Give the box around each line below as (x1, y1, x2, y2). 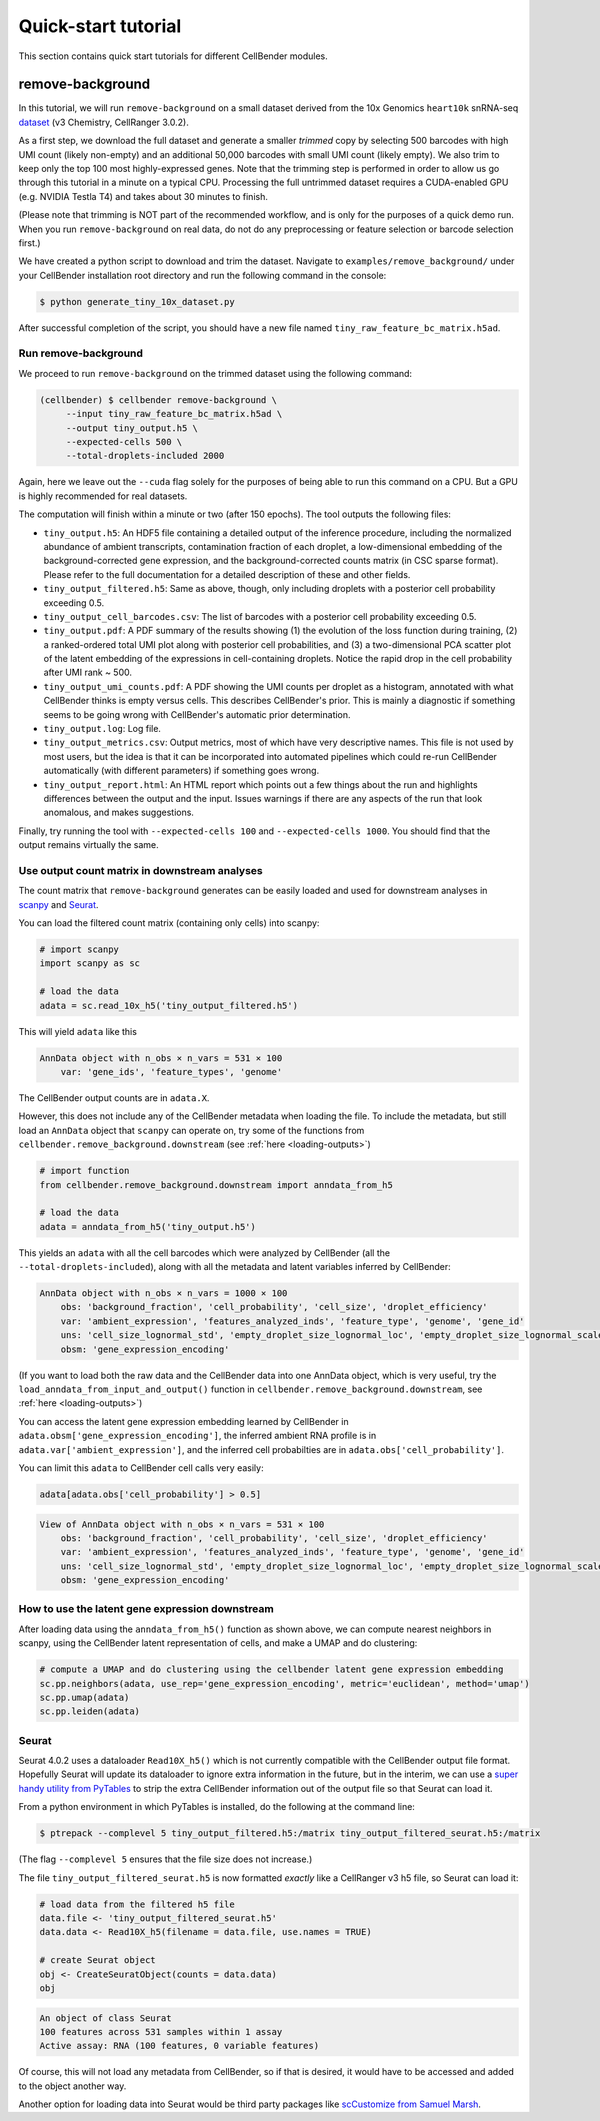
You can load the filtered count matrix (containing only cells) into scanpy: (18, 917, 320, 929)
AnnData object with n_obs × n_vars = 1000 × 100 (39, 1288, 288, 1299)
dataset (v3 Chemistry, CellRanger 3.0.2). (18, 116, 189, 128)
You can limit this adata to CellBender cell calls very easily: (18, 1461, 264, 1474)
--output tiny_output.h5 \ (65, 422, 199, 434)
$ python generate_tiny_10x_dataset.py (39, 296, 235, 307)
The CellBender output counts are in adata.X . (18, 1091, 210, 1104)
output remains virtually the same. (18, 839, 159, 851)
